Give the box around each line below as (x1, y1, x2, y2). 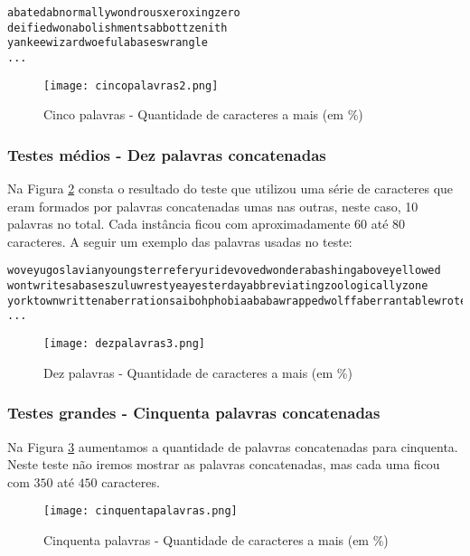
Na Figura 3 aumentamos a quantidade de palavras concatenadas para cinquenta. (7, 437, 458, 456)
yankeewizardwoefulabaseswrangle (7, 36, 208, 50)
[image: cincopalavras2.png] (43, 79, 219, 92)
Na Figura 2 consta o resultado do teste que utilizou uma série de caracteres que (7, 179, 454, 198)
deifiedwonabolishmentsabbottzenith (7, 21, 228, 34)
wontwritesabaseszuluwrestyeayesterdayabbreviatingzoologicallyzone (7, 279, 428, 293)
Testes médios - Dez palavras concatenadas (7, 143, 326, 165)
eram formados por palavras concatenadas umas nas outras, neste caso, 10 (7, 196, 418, 215)
